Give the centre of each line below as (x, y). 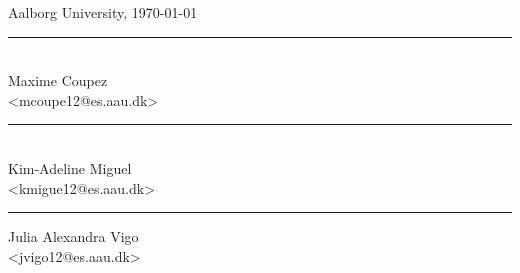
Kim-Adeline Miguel (70, 167)
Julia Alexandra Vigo (73, 236)
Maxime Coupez (58, 80)
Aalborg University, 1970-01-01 (103, 12)
